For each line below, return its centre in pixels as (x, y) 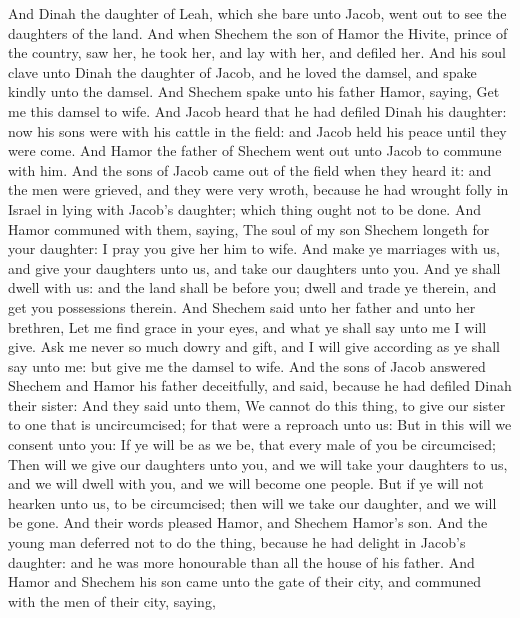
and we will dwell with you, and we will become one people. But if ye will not (246, 483)
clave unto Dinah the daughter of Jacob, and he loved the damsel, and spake (242, 71)
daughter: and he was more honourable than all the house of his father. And (241, 561)
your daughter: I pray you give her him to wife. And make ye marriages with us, (254, 248)
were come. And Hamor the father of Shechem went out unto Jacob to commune (255, 150)
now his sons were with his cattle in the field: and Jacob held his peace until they (257, 130)
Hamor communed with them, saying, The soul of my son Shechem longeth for (249, 228)
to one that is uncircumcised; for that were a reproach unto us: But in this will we (260, 424)
